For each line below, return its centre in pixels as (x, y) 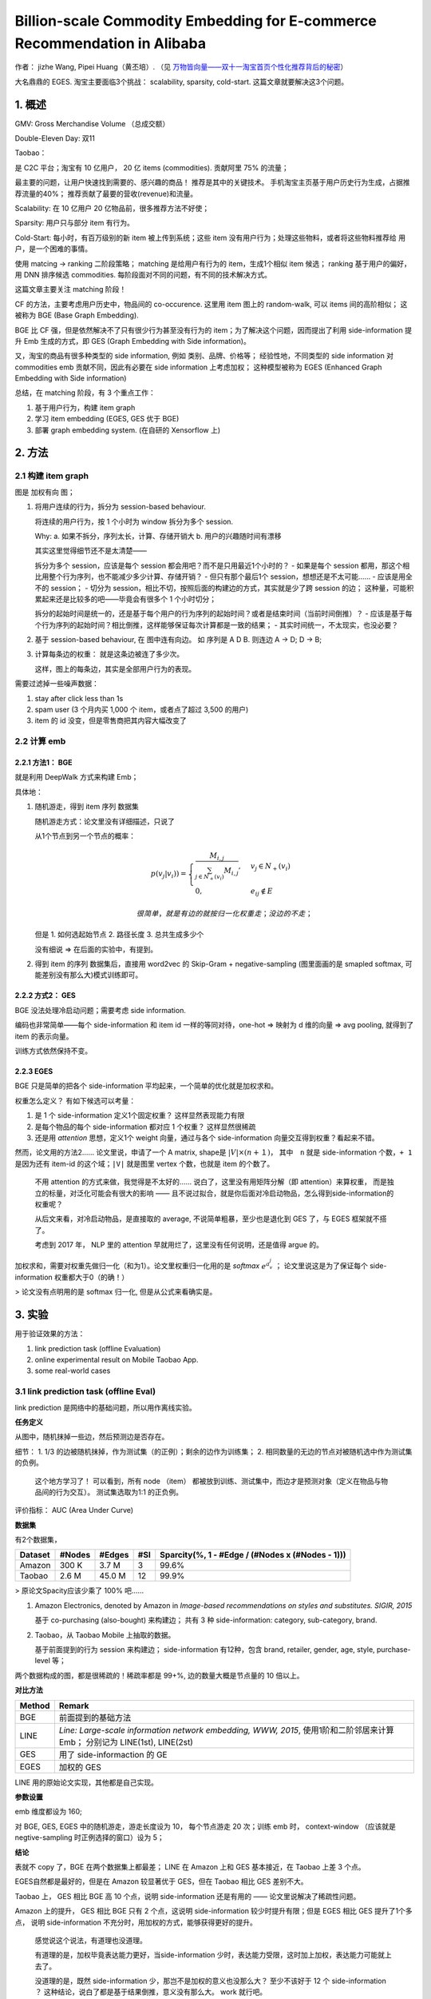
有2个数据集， (38, 1540)
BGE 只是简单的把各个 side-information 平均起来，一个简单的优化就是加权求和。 (146, 1086)
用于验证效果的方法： (50, 1334)
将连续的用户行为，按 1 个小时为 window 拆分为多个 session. (134, 521)
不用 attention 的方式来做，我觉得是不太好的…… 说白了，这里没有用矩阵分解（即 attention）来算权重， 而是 (211, 1182)
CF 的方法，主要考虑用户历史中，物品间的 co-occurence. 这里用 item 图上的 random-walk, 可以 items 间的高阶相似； (207, 304)
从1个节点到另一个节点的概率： (85, 836)
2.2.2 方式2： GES (45, 996)
